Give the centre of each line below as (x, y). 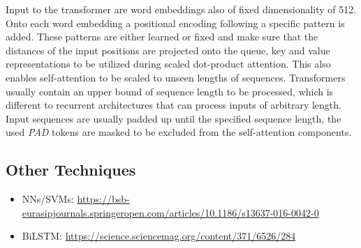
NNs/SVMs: (48, 199)
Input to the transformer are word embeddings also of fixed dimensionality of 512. (181, 9)
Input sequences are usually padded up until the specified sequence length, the (174, 118)
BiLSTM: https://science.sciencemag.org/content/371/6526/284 (159, 236)
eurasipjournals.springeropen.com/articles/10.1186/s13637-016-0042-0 (170, 212)
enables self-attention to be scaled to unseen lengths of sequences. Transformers (176, 77)
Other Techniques (71, 170)
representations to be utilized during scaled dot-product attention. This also (168, 64)
